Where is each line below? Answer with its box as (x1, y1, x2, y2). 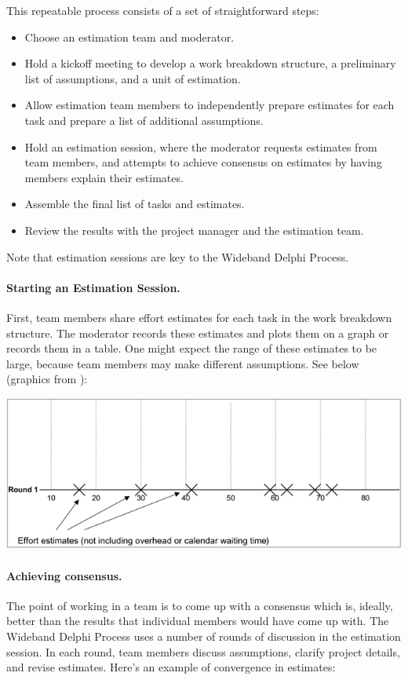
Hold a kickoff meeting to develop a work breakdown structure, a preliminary (24, 55, 396, 71)
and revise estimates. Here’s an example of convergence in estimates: (6, 659, 336, 675)
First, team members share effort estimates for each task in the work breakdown (6, 309, 392, 325)
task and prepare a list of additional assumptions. (24, 112, 264, 128)
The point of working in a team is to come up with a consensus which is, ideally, (6, 597, 393, 613)
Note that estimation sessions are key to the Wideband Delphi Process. (6, 248, 349, 265)
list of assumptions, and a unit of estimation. (24, 70, 241, 86)
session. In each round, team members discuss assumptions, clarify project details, (6, 643, 400, 660)
